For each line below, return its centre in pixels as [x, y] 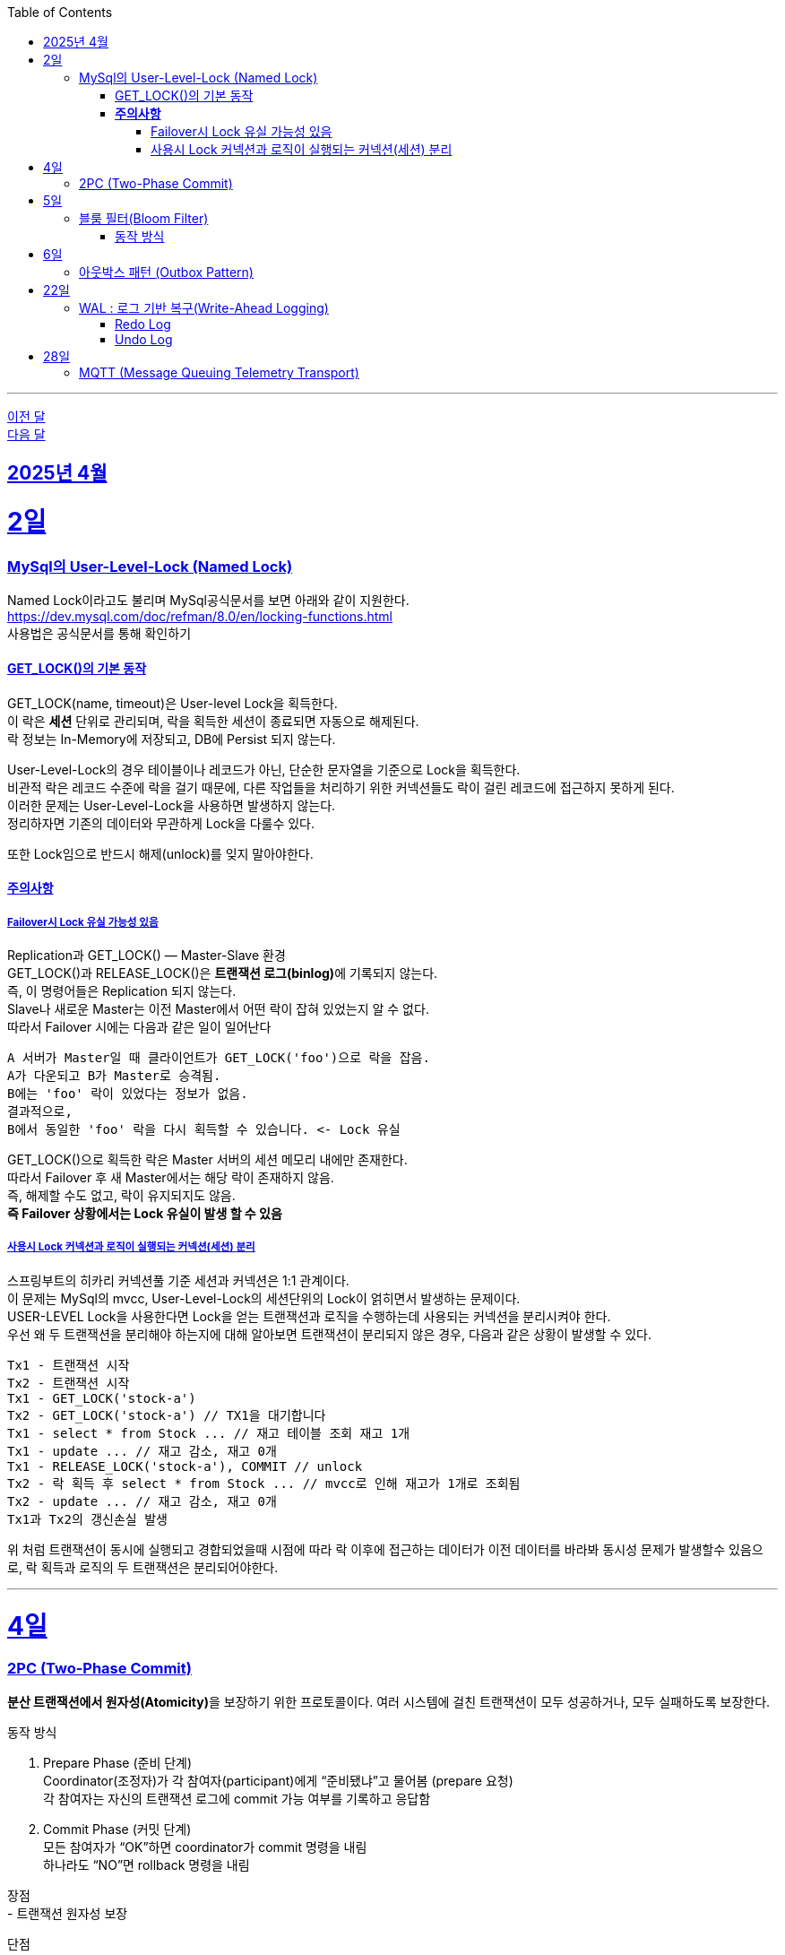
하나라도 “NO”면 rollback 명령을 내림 [147, 1864]
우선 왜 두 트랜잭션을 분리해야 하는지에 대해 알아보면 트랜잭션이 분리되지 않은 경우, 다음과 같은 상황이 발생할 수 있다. [330, 1334]
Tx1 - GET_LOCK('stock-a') [102, 1398]
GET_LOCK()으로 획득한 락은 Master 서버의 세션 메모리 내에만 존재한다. [207, 1159]
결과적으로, [40, 1111]
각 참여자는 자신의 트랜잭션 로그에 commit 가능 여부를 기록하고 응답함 [237, 1798]
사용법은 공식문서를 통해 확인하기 [99, 634]
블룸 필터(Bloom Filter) [144, 218]
